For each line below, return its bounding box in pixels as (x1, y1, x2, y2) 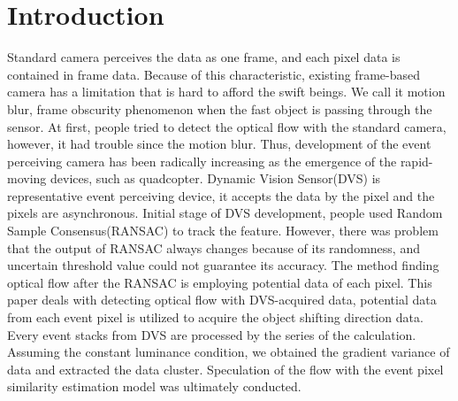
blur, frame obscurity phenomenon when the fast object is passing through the (7, 99, 432, 118)
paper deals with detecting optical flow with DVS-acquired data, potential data (7, 290, 437, 309)
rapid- (400, 151, 433, 170)
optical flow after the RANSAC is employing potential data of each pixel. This (7, 273, 432, 291)
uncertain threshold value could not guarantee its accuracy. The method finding (7, 256, 439, 274)
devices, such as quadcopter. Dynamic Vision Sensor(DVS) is (50, 169, 381, 188)
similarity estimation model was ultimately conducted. (7, 377, 302, 396)
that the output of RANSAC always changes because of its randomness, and (7, 238, 420, 257)
